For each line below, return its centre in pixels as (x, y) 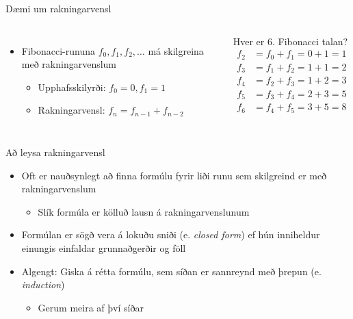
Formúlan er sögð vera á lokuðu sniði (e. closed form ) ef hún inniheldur (171, 234)
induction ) (43, 284)
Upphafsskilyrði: (72, 87)
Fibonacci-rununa (58, 50)
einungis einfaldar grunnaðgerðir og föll (104, 247)
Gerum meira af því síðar (91, 307)
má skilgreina (176, 50)
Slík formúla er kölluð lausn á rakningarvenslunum (144, 211)
